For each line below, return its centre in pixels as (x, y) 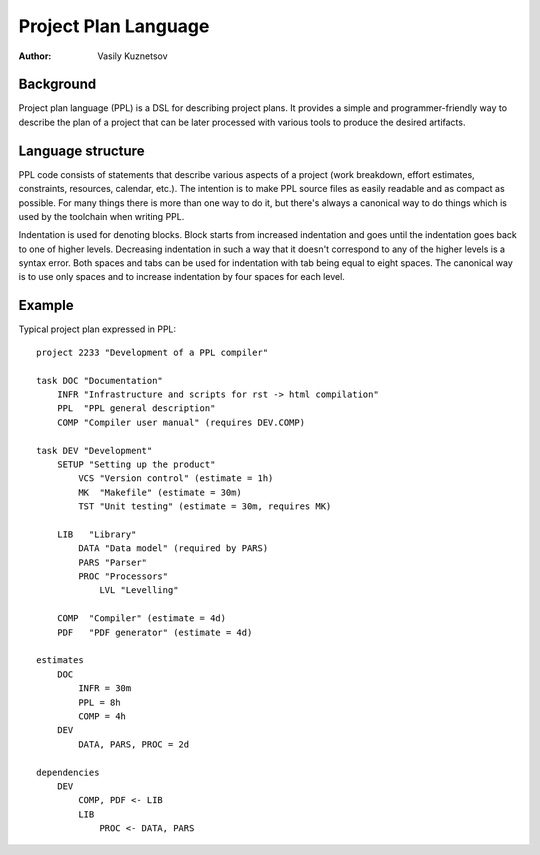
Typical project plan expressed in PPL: (97, 329)
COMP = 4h (102, 716)
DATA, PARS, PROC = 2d (134, 744)
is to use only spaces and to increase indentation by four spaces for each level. (181, 277)
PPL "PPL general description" (136, 408)
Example (46, 305)
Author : (35, 56)
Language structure (81, 150)
